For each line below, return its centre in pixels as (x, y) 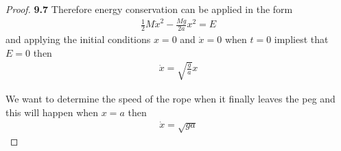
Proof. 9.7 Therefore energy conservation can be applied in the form (149, 9)
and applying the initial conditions (78, 39)
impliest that (301, 39)
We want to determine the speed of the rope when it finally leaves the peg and (170, 98)
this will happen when (52, 112)
